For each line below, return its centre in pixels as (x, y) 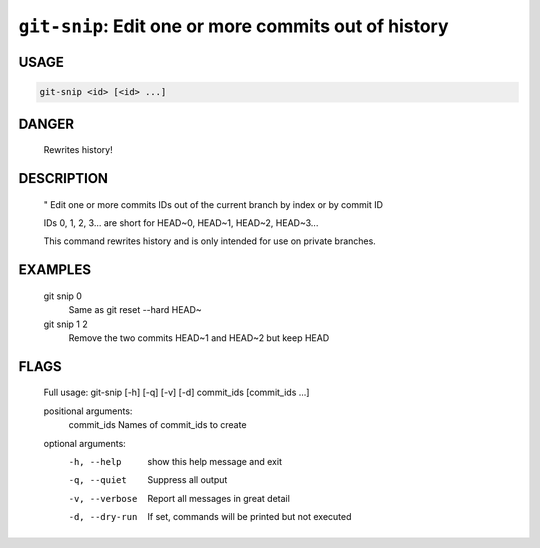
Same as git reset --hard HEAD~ (135, 310)
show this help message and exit (214, 461)
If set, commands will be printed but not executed (249, 517)
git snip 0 (62, 296)
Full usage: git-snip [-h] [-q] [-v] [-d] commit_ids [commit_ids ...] (176, 392)
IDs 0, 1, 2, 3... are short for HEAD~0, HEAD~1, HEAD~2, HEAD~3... (181, 222)
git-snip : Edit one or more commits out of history (233, 26)
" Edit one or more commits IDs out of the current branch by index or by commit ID (213, 204)
